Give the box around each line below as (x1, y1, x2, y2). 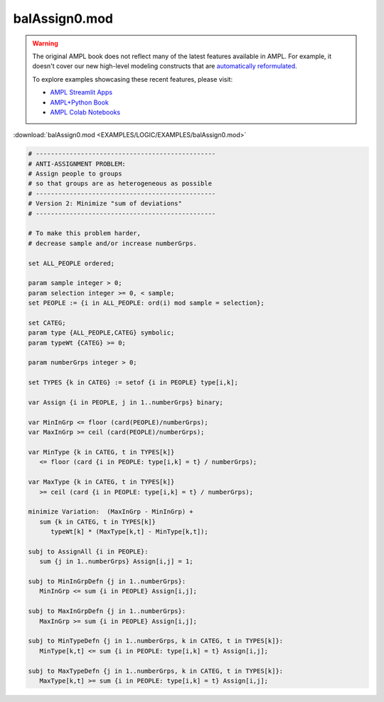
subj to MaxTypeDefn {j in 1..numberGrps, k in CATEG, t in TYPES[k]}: (28, 666, 284, 675)
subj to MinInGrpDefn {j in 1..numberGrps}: (28, 578, 186, 585)
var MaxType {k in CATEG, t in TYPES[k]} (28, 478, 175, 486)
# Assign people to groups (28, 170, 122, 178)
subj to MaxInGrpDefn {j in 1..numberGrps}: (28, 607, 186, 615)
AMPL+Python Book (50, 98, 110, 107)
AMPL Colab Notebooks (50, 107, 121, 117)
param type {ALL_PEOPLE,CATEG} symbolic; (28, 329, 175, 337)
